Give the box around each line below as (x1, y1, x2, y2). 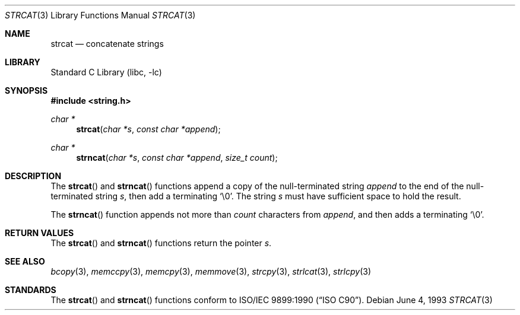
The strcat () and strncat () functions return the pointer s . (50, 238, 272, 248)
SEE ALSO (5, 256, 45, 266)
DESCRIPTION (5, 171, 62, 181)
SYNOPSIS (5, 85, 48, 96)
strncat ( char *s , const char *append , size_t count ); (76, 152, 278, 163)
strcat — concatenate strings (50, 39, 164, 49)
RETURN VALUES (5, 228, 74, 238)
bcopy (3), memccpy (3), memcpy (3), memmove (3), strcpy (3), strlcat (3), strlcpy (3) (50, 266, 371, 276)
